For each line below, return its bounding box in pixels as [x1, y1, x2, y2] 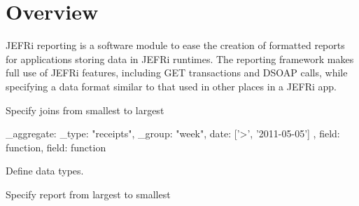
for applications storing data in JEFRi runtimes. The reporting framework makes [6, 51, 354, 66]
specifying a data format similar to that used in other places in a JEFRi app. [6, 78, 337, 93]
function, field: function [6, 139, 106, 154]
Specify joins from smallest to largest [6, 102, 164, 117]
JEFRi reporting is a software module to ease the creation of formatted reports [6, 38, 345, 53]
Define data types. [6, 163, 84, 178]
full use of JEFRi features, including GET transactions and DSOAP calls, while [6, 65, 348, 80]
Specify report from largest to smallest [6, 186, 171, 201]
